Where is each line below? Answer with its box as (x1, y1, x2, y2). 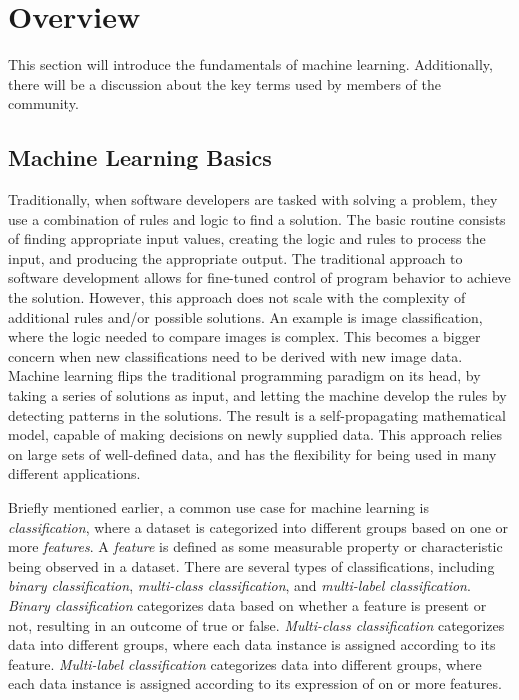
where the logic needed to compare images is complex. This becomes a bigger (8, 326, 481, 347)
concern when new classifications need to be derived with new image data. (8, 345, 463, 366)
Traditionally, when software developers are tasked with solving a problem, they (8, 189, 498, 210)
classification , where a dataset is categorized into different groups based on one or (8, 516, 509, 537)
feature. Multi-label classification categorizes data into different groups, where (8, 653, 482, 674)
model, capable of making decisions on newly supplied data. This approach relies (8, 424, 502, 445)
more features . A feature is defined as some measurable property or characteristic (8, 536, 503, 557)
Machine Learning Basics (8, 142, 272, 173)
